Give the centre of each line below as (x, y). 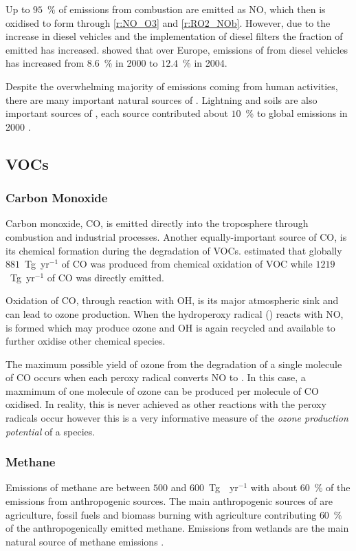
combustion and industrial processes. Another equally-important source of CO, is (176, 236)
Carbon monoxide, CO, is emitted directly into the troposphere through (157, 223)
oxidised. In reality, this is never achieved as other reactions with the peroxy (166, 404)
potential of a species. (51, 431)
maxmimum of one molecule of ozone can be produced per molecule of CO (162, 390)
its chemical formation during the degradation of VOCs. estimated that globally (174, 250)
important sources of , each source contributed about (117, 113)
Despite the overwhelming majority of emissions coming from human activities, (172, 86)
